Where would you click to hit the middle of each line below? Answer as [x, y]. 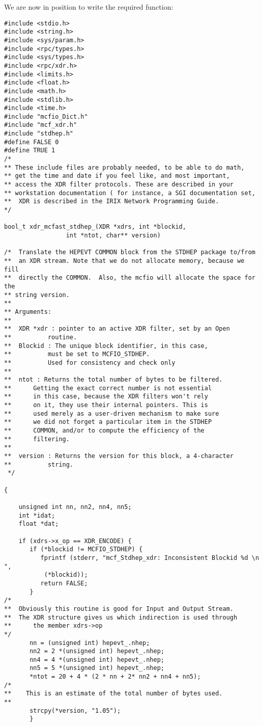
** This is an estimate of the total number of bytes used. [113, 694]
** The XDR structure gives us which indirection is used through [121, 617]
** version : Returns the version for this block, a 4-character [119, 456]
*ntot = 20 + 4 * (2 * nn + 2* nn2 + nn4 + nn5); [115, 677]
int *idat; [37, 515]
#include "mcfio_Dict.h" [46, 116]
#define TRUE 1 [30, 151]
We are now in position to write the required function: [89, 7]
